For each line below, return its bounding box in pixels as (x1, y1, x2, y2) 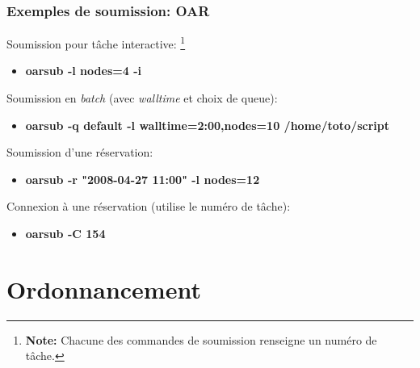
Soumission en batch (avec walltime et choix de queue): (6, 90, 278, 107)
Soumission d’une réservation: (6, 144, 153, 161)
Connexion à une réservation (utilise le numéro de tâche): (6, 198, 291, 215)
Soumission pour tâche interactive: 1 (6, 33, 186, 52)
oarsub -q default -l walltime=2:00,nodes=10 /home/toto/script (25, 116, 389, 133)
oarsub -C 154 (25, 225, 106, 242)
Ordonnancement (6, 272, 201, 305)
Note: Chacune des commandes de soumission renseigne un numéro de (25, 331, 377, 348)
